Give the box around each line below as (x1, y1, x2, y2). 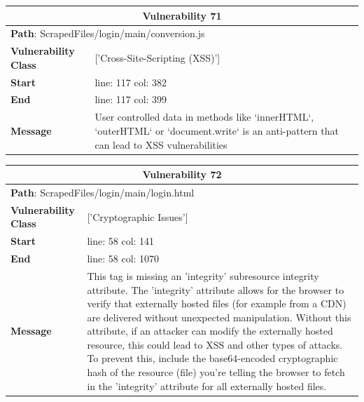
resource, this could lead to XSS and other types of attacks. (87, 337, 343, 351)
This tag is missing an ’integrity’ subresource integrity (87, 268, 319, 283)
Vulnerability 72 (142, 167, 222, 182)
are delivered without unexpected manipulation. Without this (87, 309, 351, 324)
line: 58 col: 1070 (87, 251, 160, 266)
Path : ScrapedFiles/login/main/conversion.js (10, 26, 205, 41)
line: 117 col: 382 (94, 74, 167, 89)
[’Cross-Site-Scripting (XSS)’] (94, 50, 220, 65)
